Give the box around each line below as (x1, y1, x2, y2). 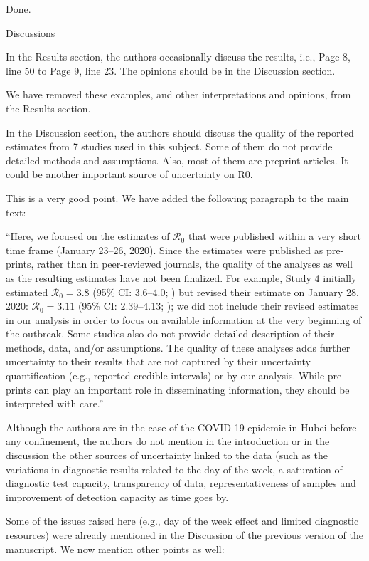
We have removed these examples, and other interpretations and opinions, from (6, 87, 351, 102)
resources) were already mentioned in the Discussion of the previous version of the (6, 528, 363, 542)
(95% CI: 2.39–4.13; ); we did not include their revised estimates (77, 298, 359, 313)
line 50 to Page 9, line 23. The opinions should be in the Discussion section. (6, 63, 336, 78)
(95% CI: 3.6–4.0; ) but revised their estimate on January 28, (92, 284, 359, 299)
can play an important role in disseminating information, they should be (34, 382, 350, 397)
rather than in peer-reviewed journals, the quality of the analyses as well (37, 256, 353, 271)
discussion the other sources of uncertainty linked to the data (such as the (6, 448, 328, 463)
